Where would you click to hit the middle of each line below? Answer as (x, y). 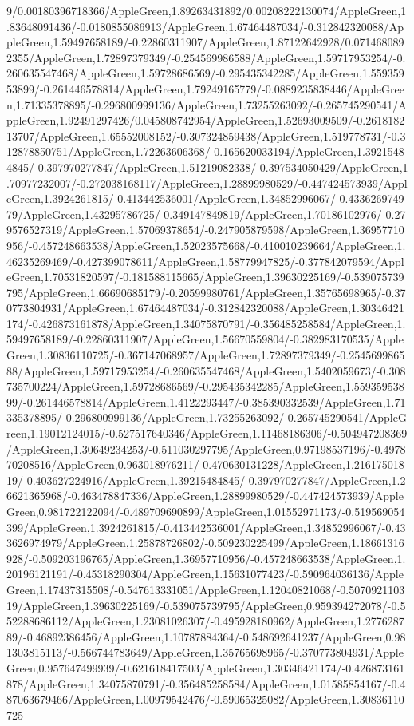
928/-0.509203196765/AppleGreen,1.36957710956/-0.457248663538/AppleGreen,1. (206, 558)
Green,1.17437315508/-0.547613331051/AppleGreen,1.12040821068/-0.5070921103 (206, 589)
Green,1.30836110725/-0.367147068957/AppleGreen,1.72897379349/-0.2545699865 (206, 355)
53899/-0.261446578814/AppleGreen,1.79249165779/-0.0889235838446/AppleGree (205, 88)
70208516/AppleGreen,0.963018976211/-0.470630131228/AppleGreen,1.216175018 (205, 464)
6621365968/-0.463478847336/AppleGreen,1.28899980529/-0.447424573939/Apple (205, 496)
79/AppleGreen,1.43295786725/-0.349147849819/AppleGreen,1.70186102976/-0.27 (206, 214)
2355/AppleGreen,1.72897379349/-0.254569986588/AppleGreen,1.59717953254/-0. (206, 57)
